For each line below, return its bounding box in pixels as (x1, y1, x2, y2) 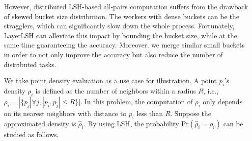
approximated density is (4, 118, 76, 128)
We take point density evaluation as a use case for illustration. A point (4, 75, 217, 86)
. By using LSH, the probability (84, 118, 179, 128)
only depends (202, 96, 243, 106)
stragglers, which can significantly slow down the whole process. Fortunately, (4, 21, 235, 31)
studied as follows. (4, 129, 59, 139)
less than (136, 108, 163, 118)
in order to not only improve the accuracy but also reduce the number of (4, 49, 223, 59)
